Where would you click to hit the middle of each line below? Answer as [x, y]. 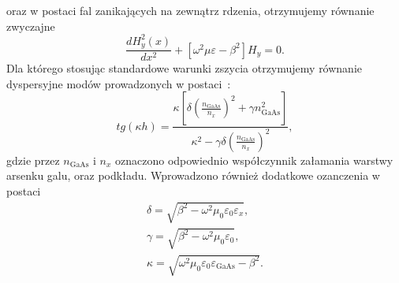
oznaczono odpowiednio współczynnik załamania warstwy [254, 160]
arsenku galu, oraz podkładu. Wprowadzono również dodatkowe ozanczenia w [193, 175]
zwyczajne [31, 26]
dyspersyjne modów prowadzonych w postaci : [119, 83]
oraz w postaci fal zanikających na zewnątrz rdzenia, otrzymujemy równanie [190, 10]
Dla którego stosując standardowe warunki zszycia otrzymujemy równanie [185, 68]
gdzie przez [33, 160]
